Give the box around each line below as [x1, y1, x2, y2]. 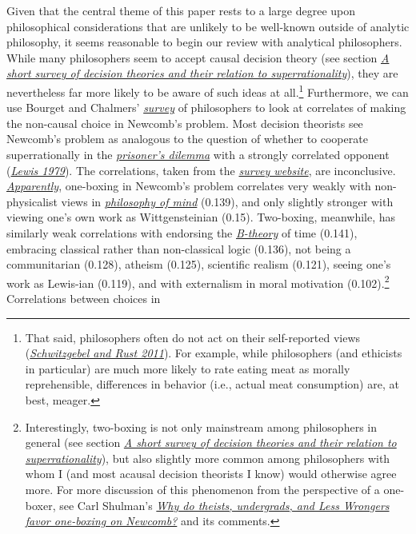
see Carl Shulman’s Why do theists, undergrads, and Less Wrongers [59, 496, 390, 513]
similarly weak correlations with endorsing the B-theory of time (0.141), [6, 224, 358, 241]
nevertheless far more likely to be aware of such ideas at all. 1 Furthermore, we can [6, 81, 409, 100]
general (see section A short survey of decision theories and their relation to [25, 434, 397, 451]
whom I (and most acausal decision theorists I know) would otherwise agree [25, 465, 397, 482]
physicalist [6, 193, 58, 209]
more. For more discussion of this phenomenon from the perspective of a [25, 480, 380, 497]
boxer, [25, 496, 56, 513]
